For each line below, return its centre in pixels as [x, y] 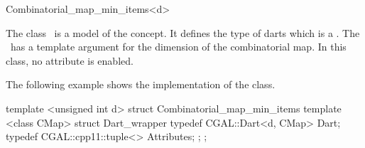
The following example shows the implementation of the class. [141, 84]
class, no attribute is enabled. [70, 60]
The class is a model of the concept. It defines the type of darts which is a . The [183, 32]
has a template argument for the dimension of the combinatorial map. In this [178, 47]
